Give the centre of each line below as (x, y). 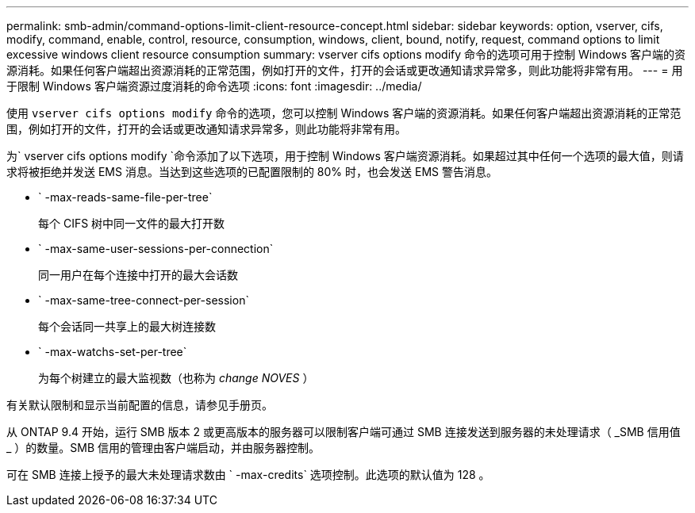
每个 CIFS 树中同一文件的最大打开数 (132, 223)
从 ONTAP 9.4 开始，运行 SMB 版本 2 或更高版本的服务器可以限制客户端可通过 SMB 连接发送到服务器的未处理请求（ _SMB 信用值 (344, 432)
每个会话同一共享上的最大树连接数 (127, 326)
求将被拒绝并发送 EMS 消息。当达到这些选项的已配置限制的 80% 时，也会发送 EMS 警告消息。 (252, 172)
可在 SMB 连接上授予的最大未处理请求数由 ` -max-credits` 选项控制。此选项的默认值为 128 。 (248, 475)
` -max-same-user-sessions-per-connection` (156, 249)
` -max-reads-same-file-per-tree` (125, 197)
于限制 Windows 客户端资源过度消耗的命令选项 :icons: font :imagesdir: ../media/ (214, 86)
